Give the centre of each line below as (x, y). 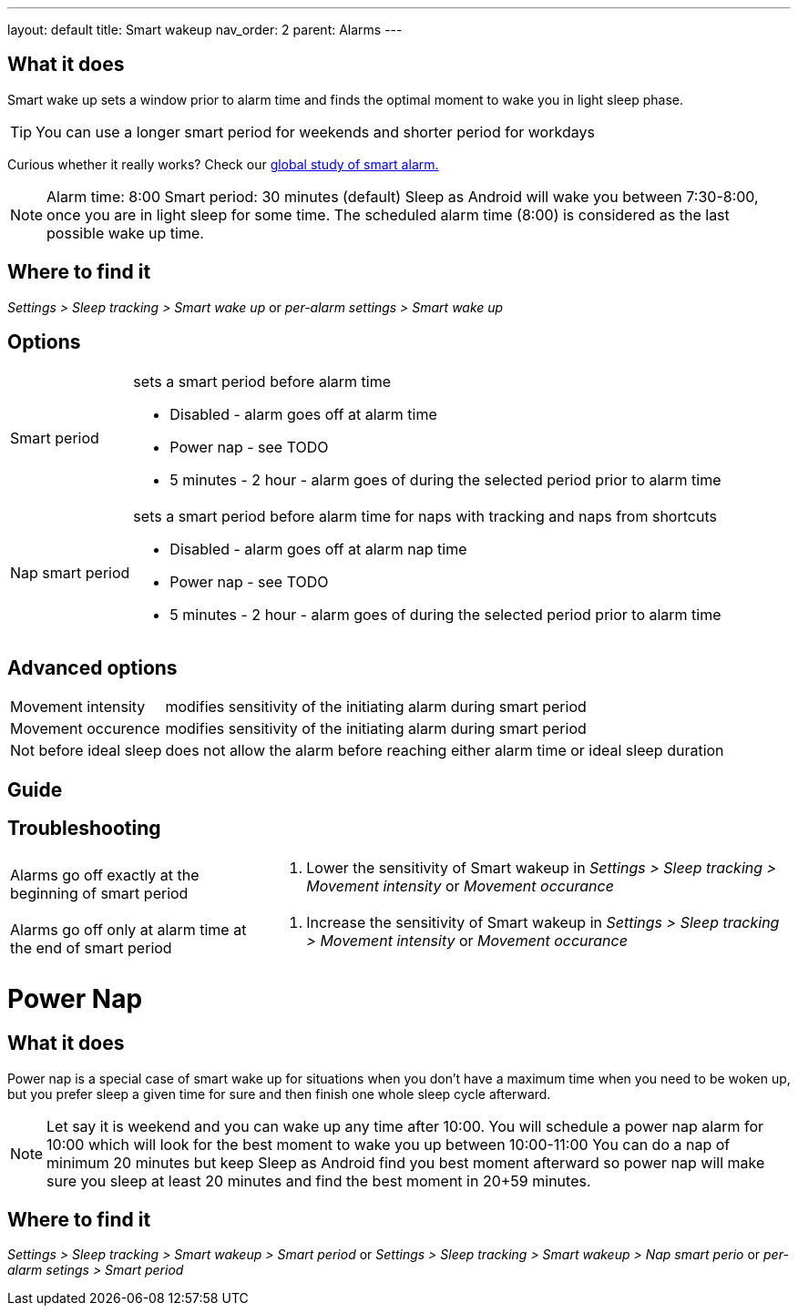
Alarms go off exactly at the (105, 875)
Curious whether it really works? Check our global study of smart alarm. (223, 164)
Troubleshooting (84, 829)
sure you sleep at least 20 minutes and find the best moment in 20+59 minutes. (319, 1181)
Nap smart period (70, 572)
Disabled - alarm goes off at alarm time (303, 414)
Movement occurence (85, 729)
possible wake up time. (125, 233)
